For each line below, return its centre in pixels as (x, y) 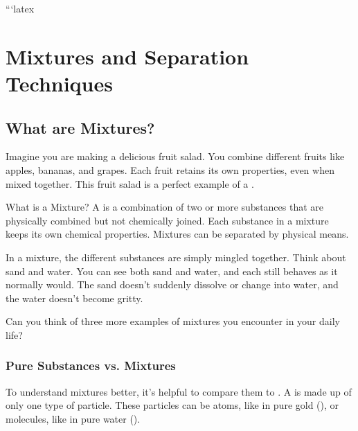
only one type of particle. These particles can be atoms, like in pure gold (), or (172, 405)
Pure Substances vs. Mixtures (91, 366)
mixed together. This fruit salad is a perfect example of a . (130, 183)
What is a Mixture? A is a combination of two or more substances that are (165, 207)
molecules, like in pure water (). (73, 418)
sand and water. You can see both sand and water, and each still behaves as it (172, 271)
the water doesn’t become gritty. (74, 298)
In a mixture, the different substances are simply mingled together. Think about (176, 257)
